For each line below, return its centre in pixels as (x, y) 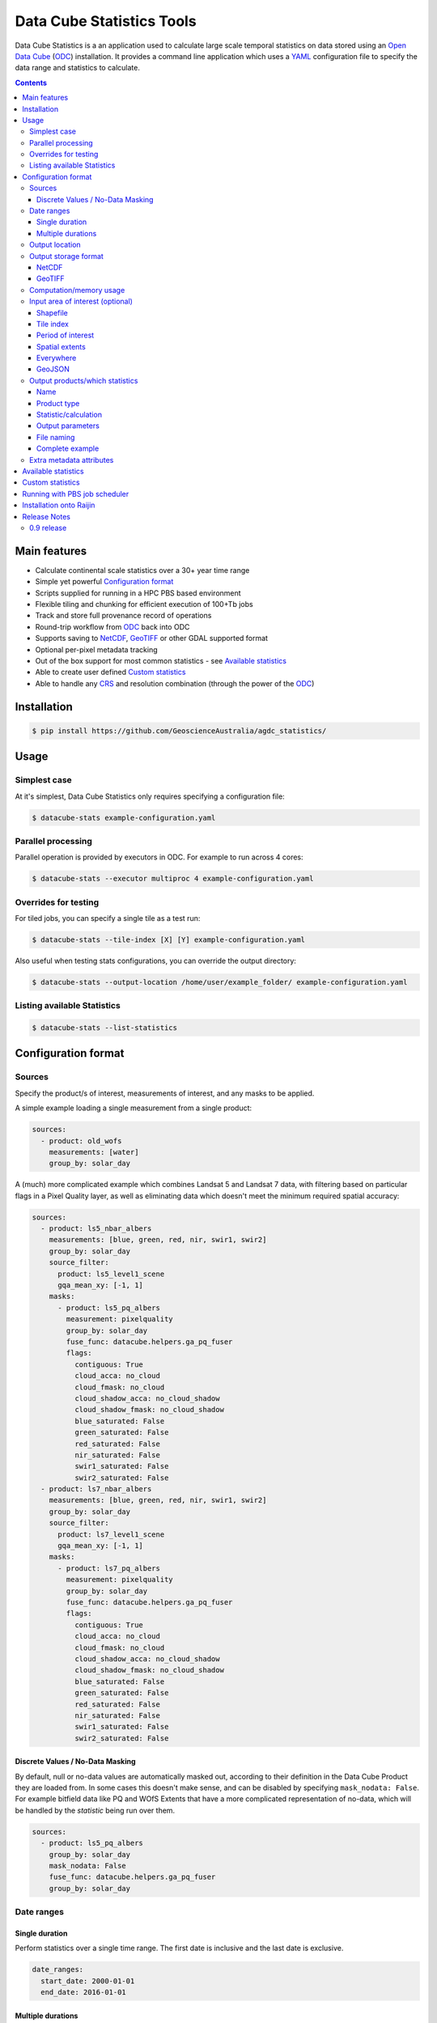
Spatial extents (62, 346)
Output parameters (68, 426)
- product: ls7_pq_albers (109, 1568)
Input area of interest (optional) (81, 301)
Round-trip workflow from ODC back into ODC (112, 626)
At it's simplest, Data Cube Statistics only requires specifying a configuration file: (150, 796)
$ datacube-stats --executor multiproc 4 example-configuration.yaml (173, 879)
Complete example (68, 448)
